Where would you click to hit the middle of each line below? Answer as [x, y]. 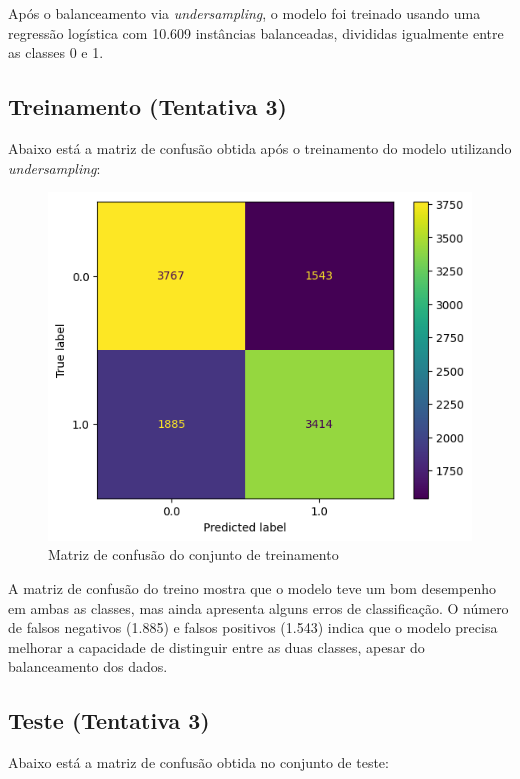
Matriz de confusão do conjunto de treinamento [193, 554]
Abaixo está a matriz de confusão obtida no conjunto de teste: [198, 762]
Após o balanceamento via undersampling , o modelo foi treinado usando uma [244, 13]
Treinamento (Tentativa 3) [147, 106]
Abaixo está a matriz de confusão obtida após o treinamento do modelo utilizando [260, 147]
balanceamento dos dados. [88, 666]
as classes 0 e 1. [56, 52]
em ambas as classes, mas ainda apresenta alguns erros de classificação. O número [258, 607]
